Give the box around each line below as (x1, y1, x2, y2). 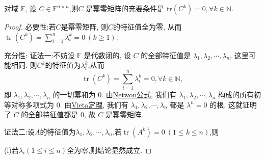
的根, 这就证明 (209, 99, 257, 110)
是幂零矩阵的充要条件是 (86, 3, 165, 13)
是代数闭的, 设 (84, 49, 131, 60)
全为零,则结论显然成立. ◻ (67, 144, 152, 155)
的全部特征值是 (141, 49, 191, 60)
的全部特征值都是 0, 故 (21, 109, 96, 120)
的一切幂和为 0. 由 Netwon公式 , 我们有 (52, 89, 177, 99)
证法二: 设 (4, 126, 35, 137)
